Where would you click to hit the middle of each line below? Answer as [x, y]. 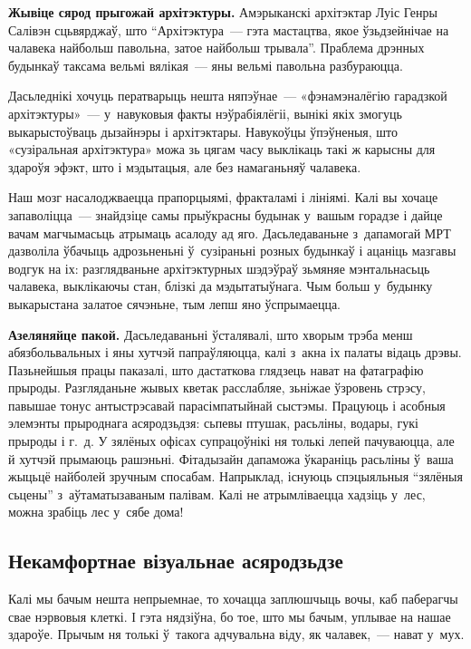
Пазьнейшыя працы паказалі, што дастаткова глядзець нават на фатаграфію [216, 369]
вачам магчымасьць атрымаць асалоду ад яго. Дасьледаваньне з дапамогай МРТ [230, 232]
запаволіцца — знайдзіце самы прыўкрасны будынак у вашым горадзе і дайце [226, 214]
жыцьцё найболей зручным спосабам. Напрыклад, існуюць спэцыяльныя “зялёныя [235, 476]
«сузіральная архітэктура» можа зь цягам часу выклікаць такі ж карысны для [222, 149]
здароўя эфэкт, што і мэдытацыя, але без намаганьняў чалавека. [185, 166]
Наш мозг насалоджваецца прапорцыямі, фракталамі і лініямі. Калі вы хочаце [223, 197]
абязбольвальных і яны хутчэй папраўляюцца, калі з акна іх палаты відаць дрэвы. [235, 352]
